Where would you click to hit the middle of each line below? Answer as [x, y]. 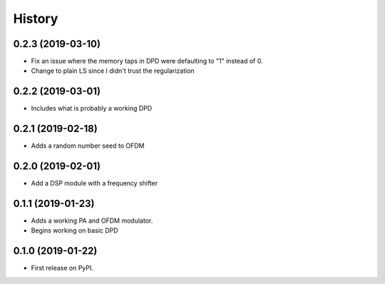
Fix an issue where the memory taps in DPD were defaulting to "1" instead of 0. [147, 61]
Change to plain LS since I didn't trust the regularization [113, 71]
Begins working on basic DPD [75, 230]
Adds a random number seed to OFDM [88, 146]
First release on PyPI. [62, 268]
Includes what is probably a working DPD [92, 108]
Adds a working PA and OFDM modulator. [92, 220]
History [36, 19]
